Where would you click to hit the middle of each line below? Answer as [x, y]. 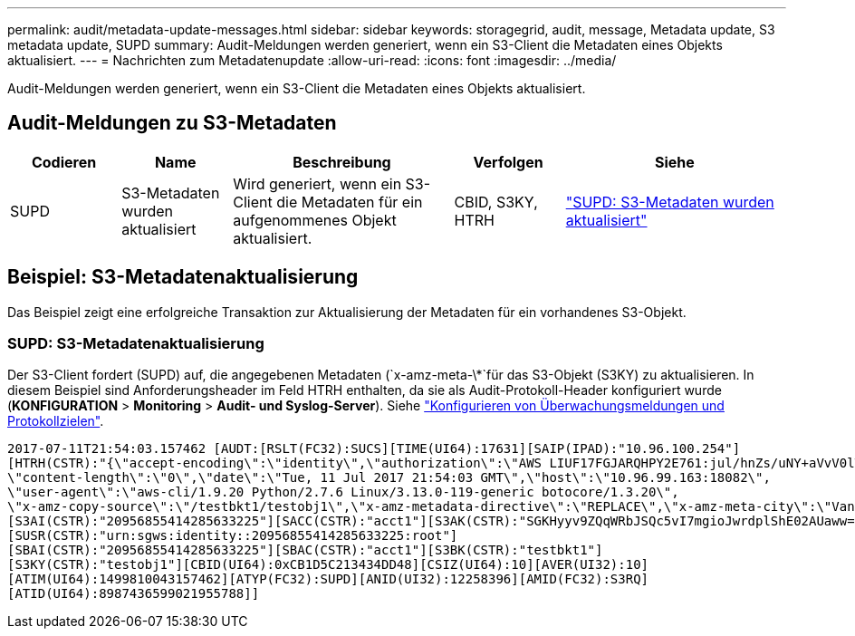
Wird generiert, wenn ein [317, 183]
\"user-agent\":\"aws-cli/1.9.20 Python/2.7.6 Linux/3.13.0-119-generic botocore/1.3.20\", [343, 492]
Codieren [64, 162]
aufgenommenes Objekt [315, 220]
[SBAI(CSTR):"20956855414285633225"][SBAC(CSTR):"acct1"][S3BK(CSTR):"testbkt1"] [305, 550]
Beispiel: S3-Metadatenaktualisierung [183, 277]
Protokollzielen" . [56, 421]
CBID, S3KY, [496, 202]
